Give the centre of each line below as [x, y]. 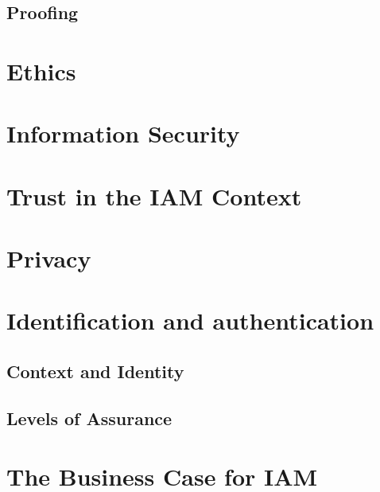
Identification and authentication [190, 320]
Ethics [41, 70]
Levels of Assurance [89, 418]
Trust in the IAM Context [154, 195]
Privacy [49, 258]
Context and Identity [95, 371]
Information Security [123, 133]
